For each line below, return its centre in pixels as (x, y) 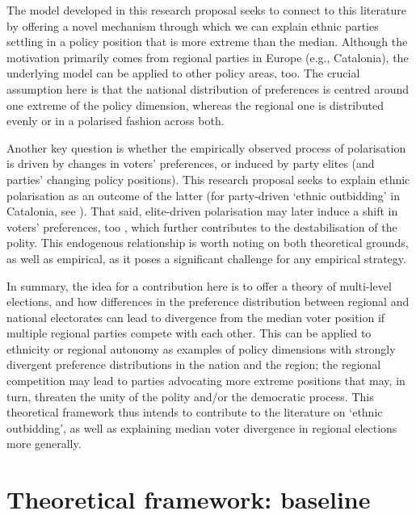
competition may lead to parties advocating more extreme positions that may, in (206, 381)
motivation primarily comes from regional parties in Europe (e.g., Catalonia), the (208, 57)
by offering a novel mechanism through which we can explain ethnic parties (193, 25)
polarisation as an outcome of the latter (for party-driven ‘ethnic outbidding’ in (203, 195)
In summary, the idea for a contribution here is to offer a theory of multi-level (199, 285)
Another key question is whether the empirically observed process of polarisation (206, 147)
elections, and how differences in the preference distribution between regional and (208, 301)
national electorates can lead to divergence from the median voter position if (196, 317)
